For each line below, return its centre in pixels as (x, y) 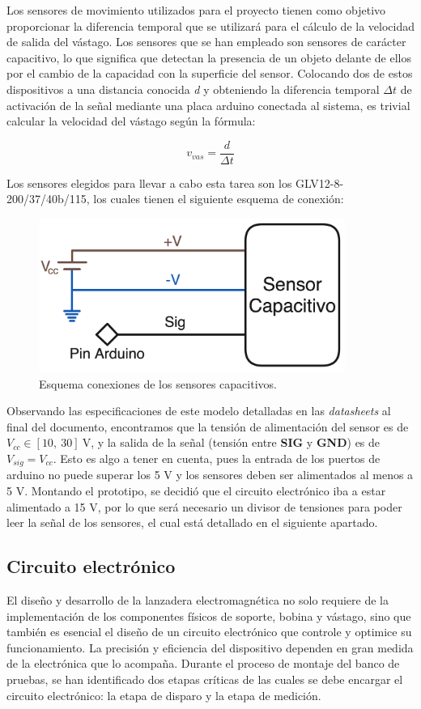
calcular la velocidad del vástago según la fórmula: (131, 121)
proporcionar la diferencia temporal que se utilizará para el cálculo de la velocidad (210, 25)
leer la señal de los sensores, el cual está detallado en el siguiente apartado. (192, 522)
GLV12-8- (320, 183)
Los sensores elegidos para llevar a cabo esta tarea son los (149, 183)
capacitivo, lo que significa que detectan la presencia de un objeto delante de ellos (209, 57)
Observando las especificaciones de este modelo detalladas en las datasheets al (199, 411)
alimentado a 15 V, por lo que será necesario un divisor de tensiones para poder (204, 506)
